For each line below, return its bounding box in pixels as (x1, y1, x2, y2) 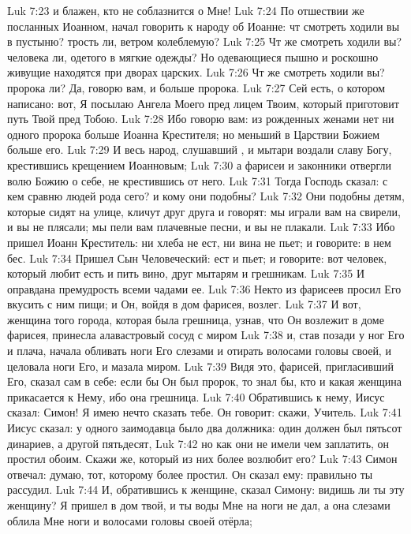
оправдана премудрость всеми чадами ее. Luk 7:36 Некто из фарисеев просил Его (7, 280, 402, 297)
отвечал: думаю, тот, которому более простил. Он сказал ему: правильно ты (7, 465, 373, 482)
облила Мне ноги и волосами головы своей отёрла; (7, 512, 252, 528)
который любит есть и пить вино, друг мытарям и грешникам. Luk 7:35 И (7, 265, 365, 282)
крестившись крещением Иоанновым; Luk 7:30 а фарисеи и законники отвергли (7, 156, 391, 173)
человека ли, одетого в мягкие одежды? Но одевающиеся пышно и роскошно (7, 48, 379, 65)
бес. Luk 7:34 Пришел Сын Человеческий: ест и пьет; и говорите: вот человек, (7, 249, 387, 266)
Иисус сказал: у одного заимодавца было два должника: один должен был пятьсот (7, 420, 402, 436)
